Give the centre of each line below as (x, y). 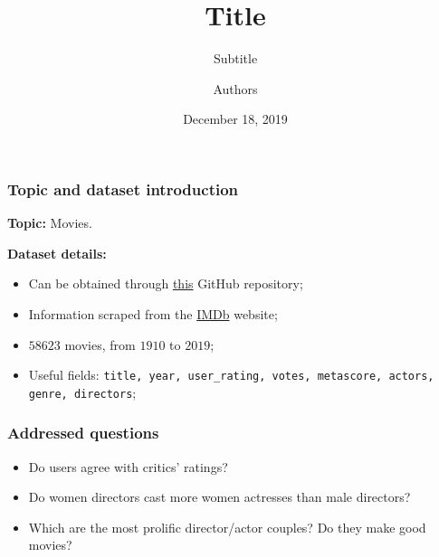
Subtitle (235, 58)
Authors (235, 88)
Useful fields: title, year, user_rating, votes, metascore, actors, (231, 375)
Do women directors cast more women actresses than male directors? (219, 497)
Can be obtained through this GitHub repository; (166, 283)
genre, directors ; (82, 392)
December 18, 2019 (235, 119)
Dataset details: (57, 253)
